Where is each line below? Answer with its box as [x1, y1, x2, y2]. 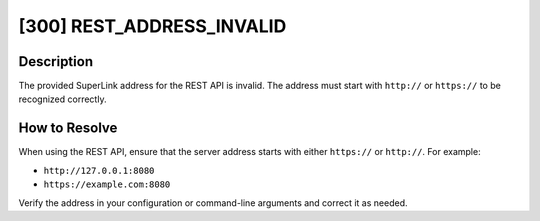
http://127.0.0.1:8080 [43, 165, 155, 176]
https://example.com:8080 [43, 179, 171, 190]
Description [18, 53, 94, 70]
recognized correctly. [18, 93, 107, 105]
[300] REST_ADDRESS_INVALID [18, 15, 287, 37]
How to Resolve [18, 120, 118, 137]
